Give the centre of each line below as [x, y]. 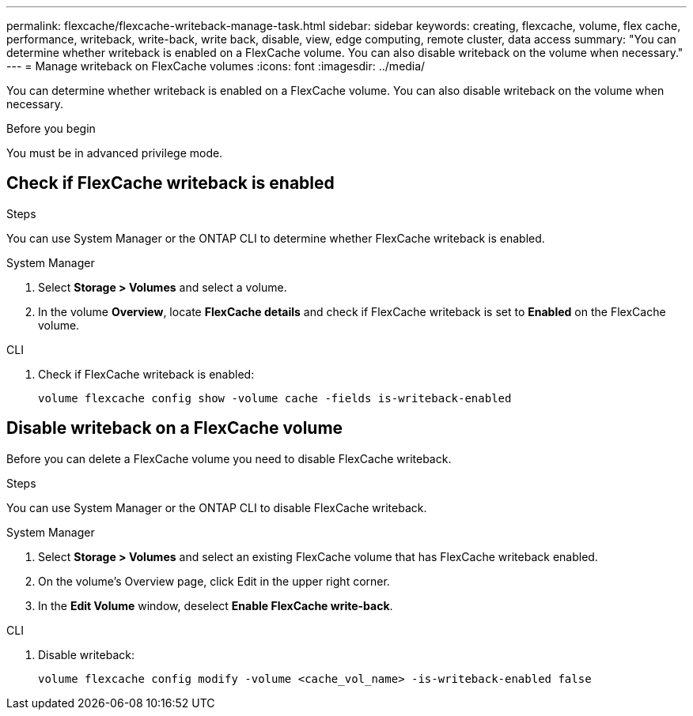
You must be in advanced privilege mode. [115, 153]
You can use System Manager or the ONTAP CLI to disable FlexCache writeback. [217, 507]
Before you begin [51, 128]
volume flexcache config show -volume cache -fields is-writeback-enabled [275, 398]
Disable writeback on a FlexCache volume [175, 428]
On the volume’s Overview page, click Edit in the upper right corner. [214, 581]
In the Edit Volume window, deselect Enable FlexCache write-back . [216, 605]
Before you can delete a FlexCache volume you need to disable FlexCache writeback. [229, 458]
